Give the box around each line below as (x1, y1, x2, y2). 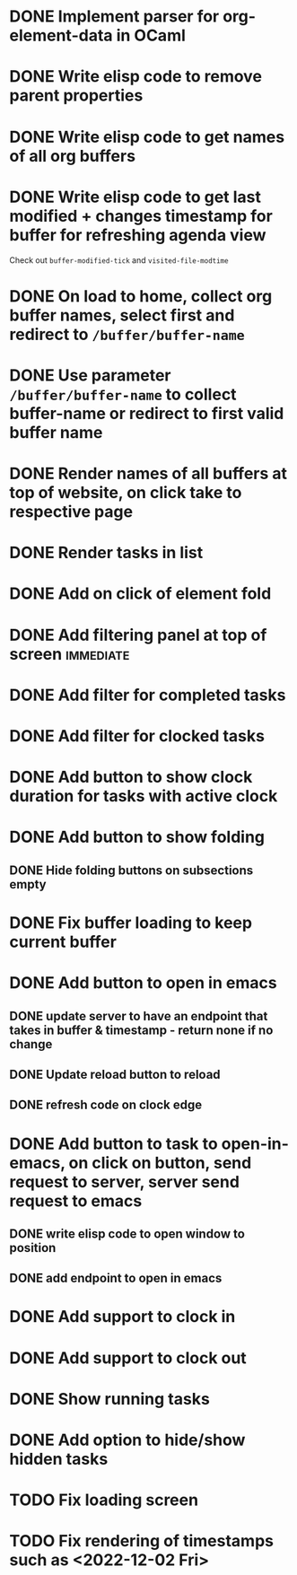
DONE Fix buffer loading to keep (9, 913, 253, 932)
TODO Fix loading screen (9, 1490, 199, 1510)
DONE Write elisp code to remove (9, 66, 263, 87)
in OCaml (116, 25, 187, 46)
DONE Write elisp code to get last (9, 187, 262, 207)
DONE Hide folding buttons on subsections (9, 862, 254, 878)
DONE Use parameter (9, 365, 172, 385)
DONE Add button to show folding (9, 827, 266, 847)
